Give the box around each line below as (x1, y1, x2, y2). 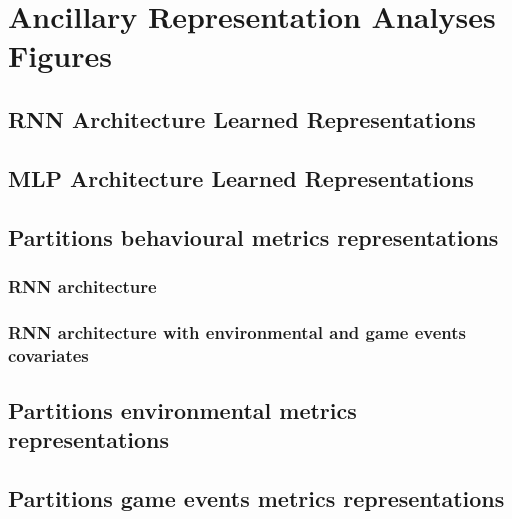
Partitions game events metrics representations (8, 483, 505, 514)
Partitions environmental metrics (8, 394, 357, 425)
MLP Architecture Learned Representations (8, 162, 474, 193)
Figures (8, 35, 112, 76)
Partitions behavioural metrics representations (8, 221, 499, 252)
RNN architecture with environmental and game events (8, 319, 467, 344)
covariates (8, 342, 89, 367)
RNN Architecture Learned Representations (8, 103, 476, 134)
